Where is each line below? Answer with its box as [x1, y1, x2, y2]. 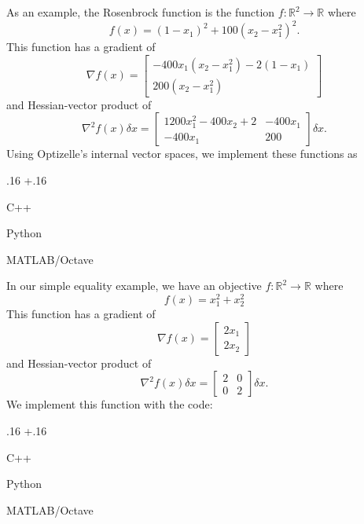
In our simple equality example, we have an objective [6, 277, 262, 294]
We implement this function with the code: [6, 396, 213, 412]
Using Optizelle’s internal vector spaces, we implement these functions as [6, 145, 358, 162]
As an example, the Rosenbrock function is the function [6, 4, 275, 20]
